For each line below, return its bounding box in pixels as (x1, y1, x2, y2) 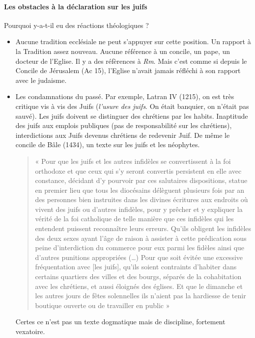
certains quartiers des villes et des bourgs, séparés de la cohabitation (35, 271, 242, 282)
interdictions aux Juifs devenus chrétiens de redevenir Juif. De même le (15, 130, 230, 140)
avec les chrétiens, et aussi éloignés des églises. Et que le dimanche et (35, 281, 243, 291)
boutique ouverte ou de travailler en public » (35, 300, 170, 310)
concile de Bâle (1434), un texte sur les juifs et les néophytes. (15, 139, 200, 150)
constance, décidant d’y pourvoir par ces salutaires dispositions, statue (35, 175, 248, 185)
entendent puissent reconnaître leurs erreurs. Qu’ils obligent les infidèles (35, 223, 252, 234)
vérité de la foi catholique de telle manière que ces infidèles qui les (35, 213, 234, 224)
